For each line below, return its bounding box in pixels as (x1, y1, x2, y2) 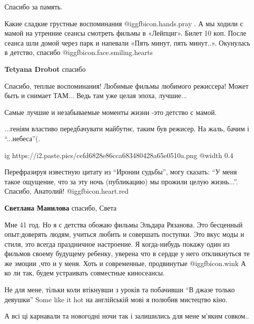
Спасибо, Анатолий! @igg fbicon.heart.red (4, 186, 129, 196)
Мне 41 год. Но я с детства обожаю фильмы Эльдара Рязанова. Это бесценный (4, 219, 243, 229)
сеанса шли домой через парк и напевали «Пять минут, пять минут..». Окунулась (4, 37, 251, 48)
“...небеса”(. (4, 133, 41, 143)
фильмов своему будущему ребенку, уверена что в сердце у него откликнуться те (4, 248, 250, 259)
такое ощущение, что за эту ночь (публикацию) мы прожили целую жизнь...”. (4, 176, 238, 186)
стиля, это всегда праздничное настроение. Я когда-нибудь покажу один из (4, 238, 230, 249)
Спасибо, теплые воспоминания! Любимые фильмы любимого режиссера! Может (4, 80, 249, 91)
